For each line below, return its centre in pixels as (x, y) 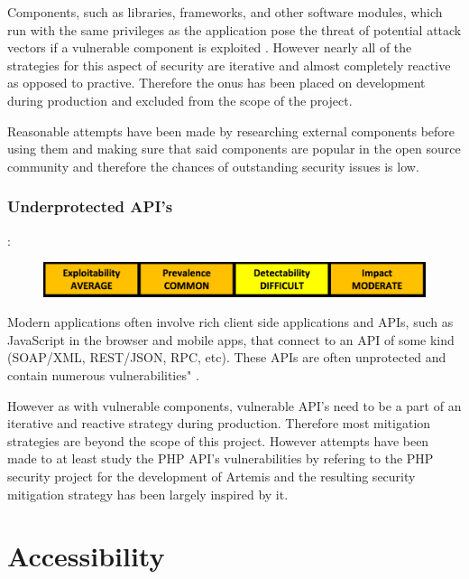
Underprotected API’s (90, 206)
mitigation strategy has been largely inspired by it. (148, 494)
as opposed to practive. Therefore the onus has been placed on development (216, 83)
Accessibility (86, 556)
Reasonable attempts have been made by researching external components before (231, 131)
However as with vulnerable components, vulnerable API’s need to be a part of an (234, 405)
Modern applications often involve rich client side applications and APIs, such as (230, 322)
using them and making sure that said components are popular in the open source (234, 149)
